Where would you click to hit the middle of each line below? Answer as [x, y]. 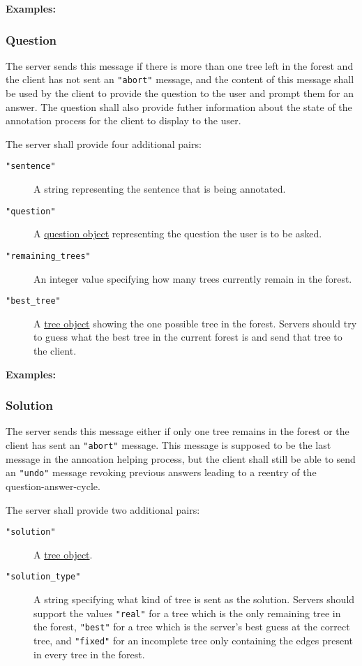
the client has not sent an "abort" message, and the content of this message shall [180, 79]
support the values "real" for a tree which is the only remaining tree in [187, 613]
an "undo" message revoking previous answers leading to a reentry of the [161, 472]
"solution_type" [43, 577]
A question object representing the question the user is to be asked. [178, 234]
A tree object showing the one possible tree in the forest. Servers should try [195, 323]
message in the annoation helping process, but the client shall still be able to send [181, 458]
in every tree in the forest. [89, 654]
